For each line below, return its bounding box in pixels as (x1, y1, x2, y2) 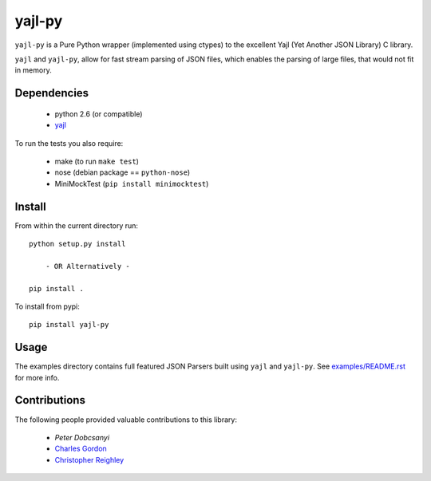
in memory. (14, 65, 52, 75)
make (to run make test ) (54, 156, 140, 166)
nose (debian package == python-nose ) (54, 168, 191, 177)
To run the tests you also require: (14, 138, 124, 148)
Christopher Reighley (54, 455, 125, 464)
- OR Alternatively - (45, 262, 131, 270)
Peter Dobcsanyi (54, 432, 110, 442)
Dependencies (14, 86, 89, 100)
